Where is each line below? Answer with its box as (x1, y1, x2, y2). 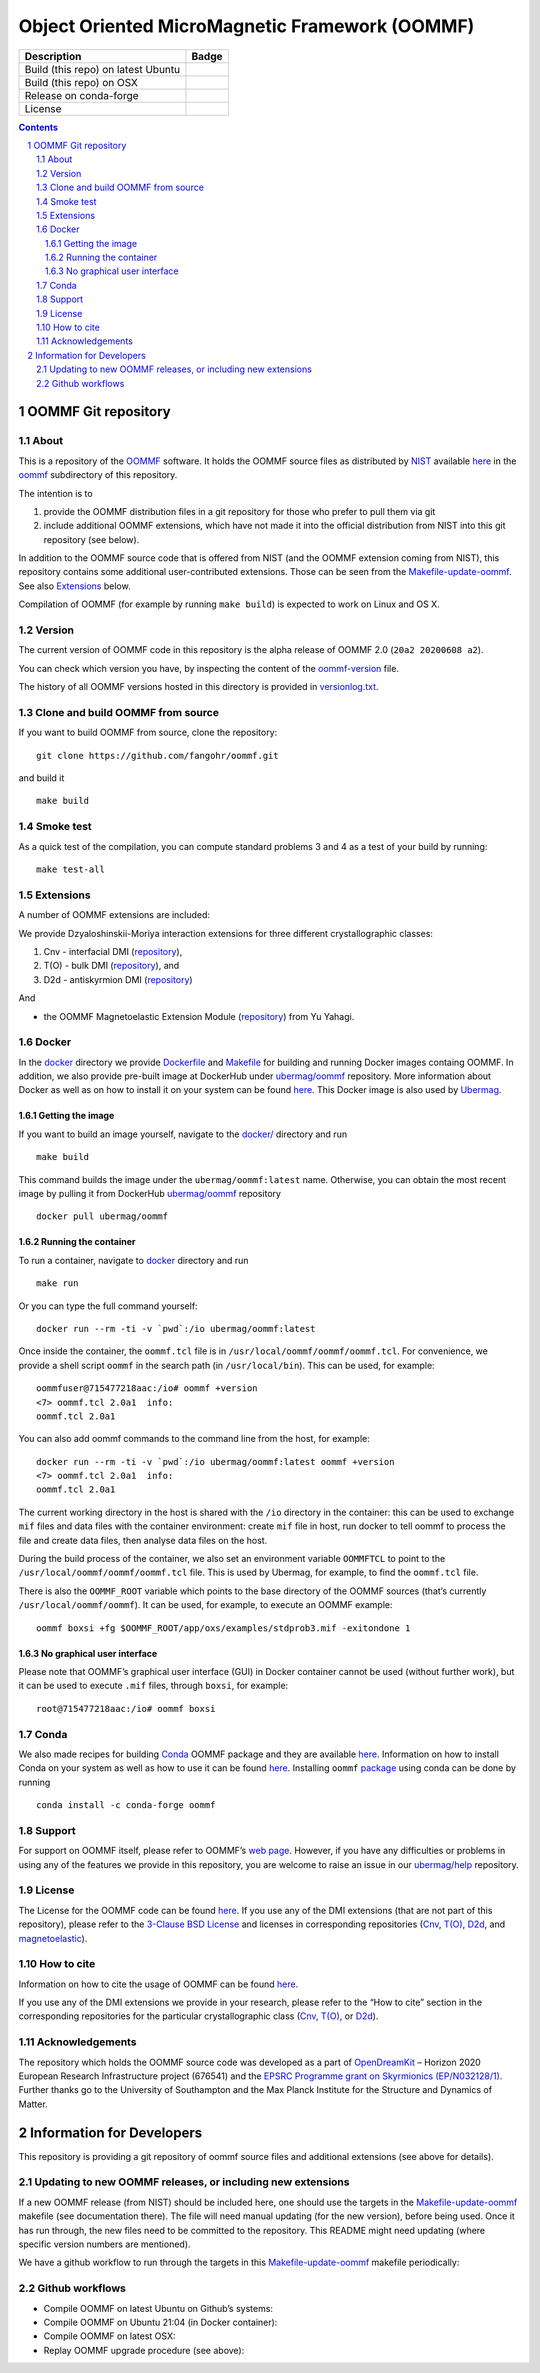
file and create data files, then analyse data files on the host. (18, 1534, 268, 1546)
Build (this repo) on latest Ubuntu (24, 62, 180, 76)
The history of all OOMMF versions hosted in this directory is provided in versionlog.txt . (18, 681, 379, 693)
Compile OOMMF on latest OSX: (43, 2330, 176, 2342)
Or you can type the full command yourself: (18, 1300, 199, 1312)
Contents (18, 121, 59, 133)
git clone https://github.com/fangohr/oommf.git (36, 750, 279, 761)
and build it (18, 772, 65, 784)
